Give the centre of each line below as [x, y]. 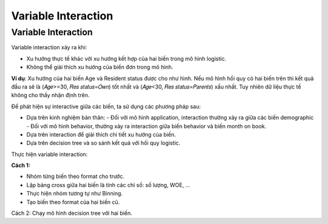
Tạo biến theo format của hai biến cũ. [73, 202]
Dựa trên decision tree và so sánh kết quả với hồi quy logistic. [103, 143]
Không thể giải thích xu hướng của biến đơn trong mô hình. [100, 67]
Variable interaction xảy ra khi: [49, 47]
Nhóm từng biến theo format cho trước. [75, 177]
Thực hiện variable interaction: [50, 154]
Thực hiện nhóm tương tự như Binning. [74, 194]
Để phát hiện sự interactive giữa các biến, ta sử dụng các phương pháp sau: [106, 106]
